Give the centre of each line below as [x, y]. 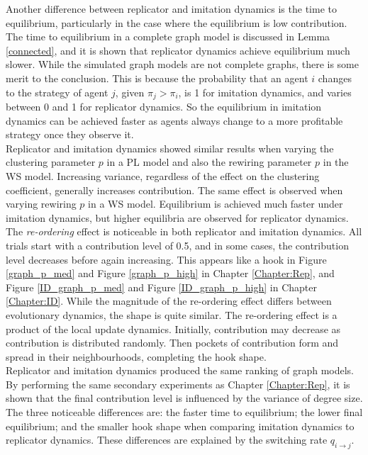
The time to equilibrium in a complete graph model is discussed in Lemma [168, 36]
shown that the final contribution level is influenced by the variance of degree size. [184, 398]
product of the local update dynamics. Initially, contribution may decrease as [173, 328]
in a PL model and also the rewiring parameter [209, 162]
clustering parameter [51, 162]
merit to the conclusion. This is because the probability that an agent [157, 78]
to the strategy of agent [57, 92]
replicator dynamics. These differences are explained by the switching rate [167, 440]
